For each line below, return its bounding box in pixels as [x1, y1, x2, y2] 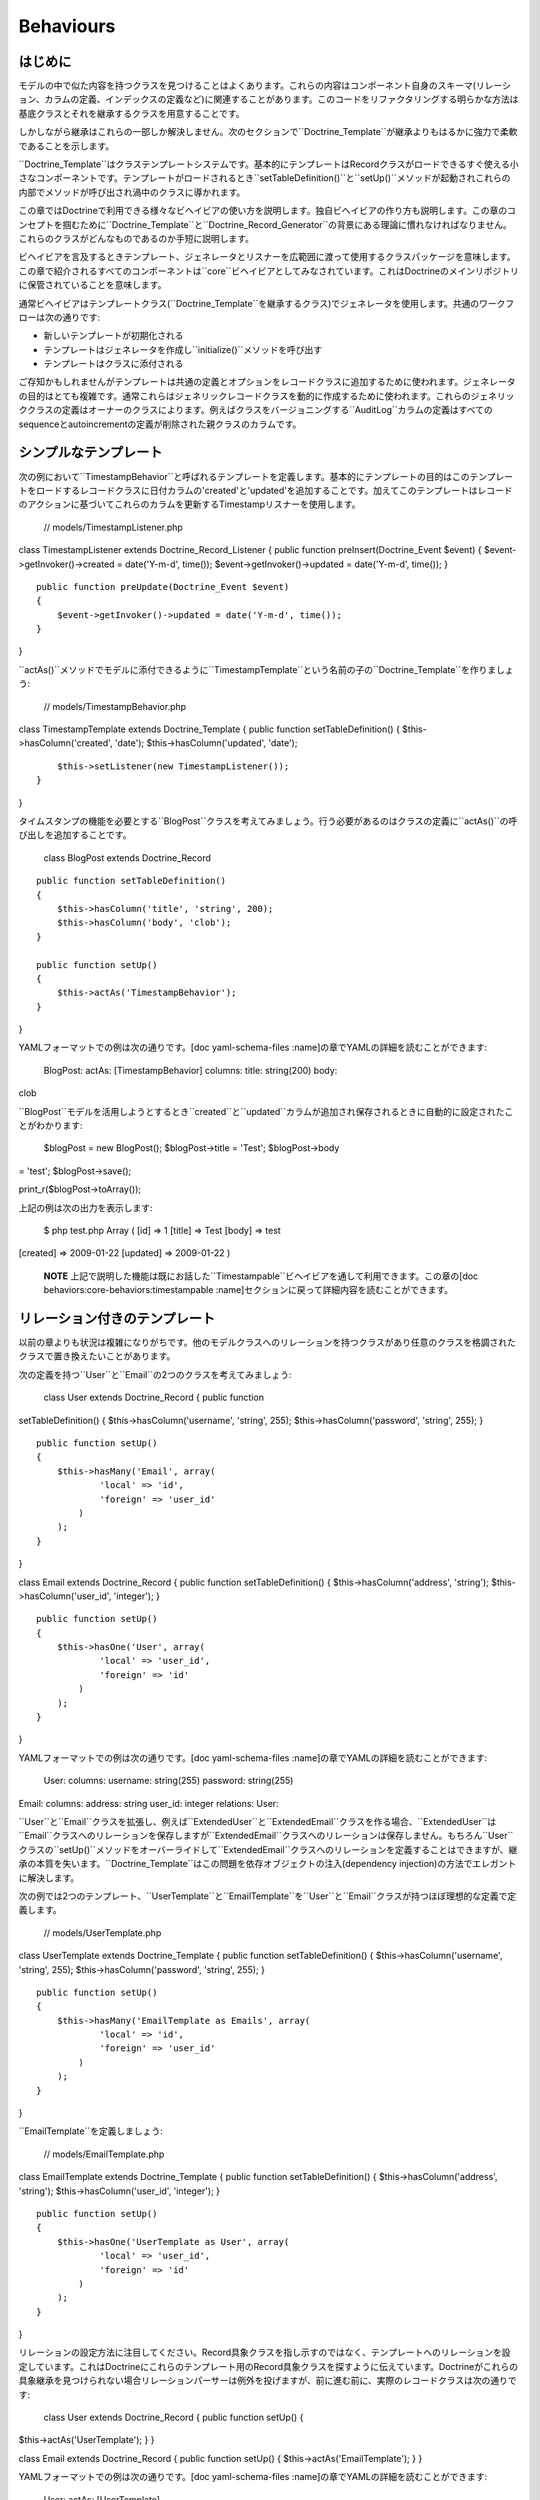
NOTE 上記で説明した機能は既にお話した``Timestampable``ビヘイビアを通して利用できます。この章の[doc [43, 1270, 479, 1282]
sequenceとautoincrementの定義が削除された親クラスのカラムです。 [18, 418, 302, 430]
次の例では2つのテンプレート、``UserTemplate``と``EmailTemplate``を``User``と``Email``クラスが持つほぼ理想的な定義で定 [18, 1890, 517, 1902]
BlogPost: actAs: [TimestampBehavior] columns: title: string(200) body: [43, 1064, 338, 1076]
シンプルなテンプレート [18, 444, 163, 461]
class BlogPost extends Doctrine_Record [43, 851, 212, 864]
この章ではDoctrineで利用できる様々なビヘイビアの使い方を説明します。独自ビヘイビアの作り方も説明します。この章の [18, 205, 508, 217]
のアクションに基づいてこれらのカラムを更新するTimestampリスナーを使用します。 [18, 498, 361, 510]
